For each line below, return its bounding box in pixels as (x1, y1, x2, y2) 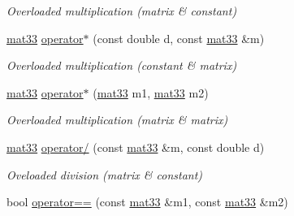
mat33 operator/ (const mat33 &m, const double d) (6, 138, 265, 155)
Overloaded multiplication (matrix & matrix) (6, 111, 228, 128)
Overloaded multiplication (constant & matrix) (6, 57, 237, 74)
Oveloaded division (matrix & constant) (6, 166, 203, 183)
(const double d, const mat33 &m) (93, 29, 265, 46)
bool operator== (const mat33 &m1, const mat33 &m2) (6, 193, 288, 210)
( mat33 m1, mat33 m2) (93, 84, 209, 101)
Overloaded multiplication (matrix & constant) (6, 2, 237, 19)
